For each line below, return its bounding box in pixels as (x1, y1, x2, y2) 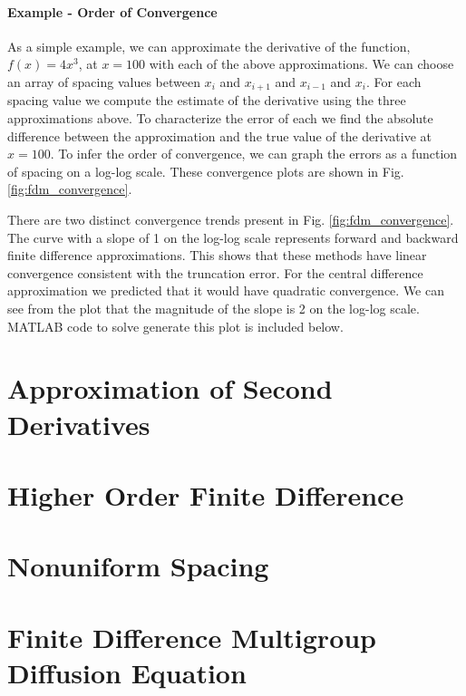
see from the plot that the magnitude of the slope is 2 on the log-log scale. (7, 298, 420, 317)
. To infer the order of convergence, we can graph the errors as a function (50, 144, 458, 163)
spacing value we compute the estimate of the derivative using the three (7, 91, 406, 110)
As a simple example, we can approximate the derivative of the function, (7, 36, 411, 55)
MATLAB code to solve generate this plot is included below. (7, 316, 344, 335)
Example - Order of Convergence (7, 2, 218, 21)
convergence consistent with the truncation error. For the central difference (7, 263, 423, 282)
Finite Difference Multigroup (7, 618, 377, 655)
